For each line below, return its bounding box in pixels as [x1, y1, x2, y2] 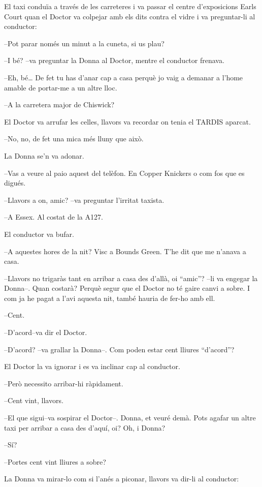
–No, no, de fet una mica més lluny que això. [4, 133, 144, 144]
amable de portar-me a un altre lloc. [4, 82, 117, 93]
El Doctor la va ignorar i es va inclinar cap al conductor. [4, 361, 180, 372]
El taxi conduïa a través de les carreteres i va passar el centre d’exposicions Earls [4, 1, 256, 11]
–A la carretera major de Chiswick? [4, 99, 115, 110]
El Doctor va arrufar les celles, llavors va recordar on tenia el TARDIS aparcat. [4, 116, 251, 127]
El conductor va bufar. [4, 228, 74, 239]
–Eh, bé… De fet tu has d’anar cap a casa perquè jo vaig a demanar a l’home [4, 72, 243, 82]
